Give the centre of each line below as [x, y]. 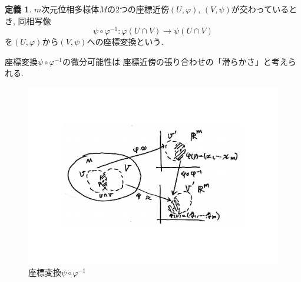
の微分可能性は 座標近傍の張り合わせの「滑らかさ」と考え [175, 61]
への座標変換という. [125, 42]
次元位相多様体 [70, 9]
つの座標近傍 [144, 9]
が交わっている [260, 9]
